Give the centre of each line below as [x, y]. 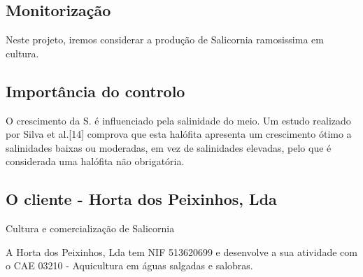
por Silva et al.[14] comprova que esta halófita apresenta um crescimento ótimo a [179, 134]
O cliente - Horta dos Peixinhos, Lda [141, 199]
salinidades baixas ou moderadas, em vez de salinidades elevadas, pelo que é [169, 147]
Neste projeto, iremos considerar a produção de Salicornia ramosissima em [165, 40]
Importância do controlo [95, 91]
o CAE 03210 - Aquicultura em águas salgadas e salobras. [129, 265]
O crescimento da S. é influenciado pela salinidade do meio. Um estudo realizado [178, 120]
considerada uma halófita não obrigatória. [95, 161]
